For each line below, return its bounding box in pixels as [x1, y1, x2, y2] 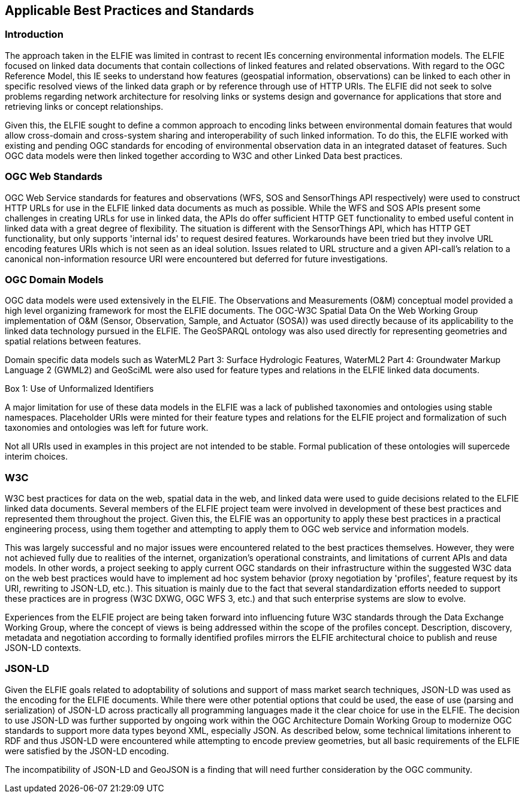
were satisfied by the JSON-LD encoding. [5, 745, 169, 756]
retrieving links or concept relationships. [5, 101, 164, 112]
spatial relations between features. [5, 336, 141, 347]
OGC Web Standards [5, 170, 102, 183]
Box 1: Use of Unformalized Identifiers [5, 383, 154, 394]
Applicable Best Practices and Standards [5, 3, 254, 18]
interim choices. [5, 451, 68, 462]
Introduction [5, 28, 64, 41]
